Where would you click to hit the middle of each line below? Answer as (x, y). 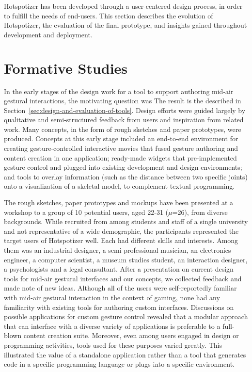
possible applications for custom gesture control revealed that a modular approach (126, 316)
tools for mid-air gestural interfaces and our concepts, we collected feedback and (123, 278)
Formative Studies (66, 68)
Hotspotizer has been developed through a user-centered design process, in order (123, 6)
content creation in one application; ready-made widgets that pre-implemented (120, 157)
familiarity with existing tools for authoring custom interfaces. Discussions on (119, 307)
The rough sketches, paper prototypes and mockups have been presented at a (119, 202)
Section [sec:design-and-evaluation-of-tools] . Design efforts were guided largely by (125, 110)
